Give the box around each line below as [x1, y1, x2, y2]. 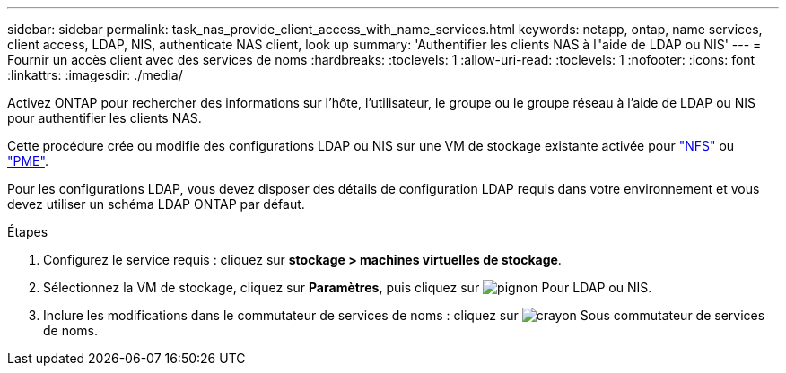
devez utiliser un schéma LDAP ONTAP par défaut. [7, 196, 305, 212]
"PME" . [7, 153, 48, 169]
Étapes [7, 224, 48, 239]
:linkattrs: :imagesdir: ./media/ [7, 67, 183, 82]
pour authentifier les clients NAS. [7, 110, 202, 126]
